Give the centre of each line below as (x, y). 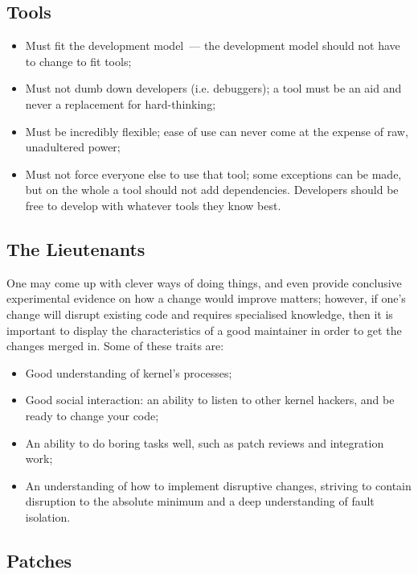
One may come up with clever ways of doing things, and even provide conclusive (204, 282)
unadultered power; (73, 147)
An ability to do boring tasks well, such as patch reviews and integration (205, 442)
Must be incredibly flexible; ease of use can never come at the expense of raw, (217, 131)
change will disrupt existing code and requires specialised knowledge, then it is (200, 314)
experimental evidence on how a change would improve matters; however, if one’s (206, 298)
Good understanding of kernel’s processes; (129, 372)
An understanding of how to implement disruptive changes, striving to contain (218, 485)
